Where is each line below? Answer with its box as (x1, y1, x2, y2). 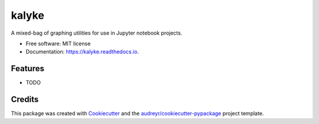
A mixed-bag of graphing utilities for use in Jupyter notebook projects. (11, 29, 183, 36)
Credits (11, 95, 39, 105)
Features (11, 63, 44, 73)
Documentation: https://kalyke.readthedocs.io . (25, 48, 139, 55)
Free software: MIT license (25, 40, 91, 47)
